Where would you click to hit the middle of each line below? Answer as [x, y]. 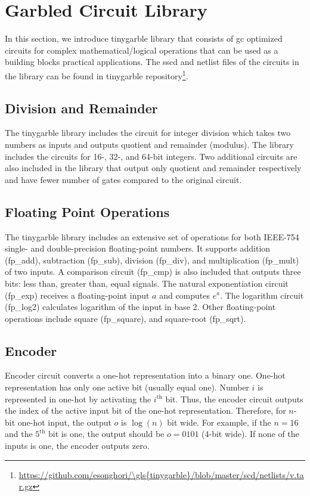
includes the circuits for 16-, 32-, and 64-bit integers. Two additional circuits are [151, 156]
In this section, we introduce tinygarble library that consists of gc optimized [144, 38]
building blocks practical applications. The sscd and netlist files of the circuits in [152, 62]
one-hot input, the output [64, 422]
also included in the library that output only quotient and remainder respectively [153, 168]
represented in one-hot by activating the [78, 399]
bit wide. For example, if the [219, 422]
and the [19, 434]
